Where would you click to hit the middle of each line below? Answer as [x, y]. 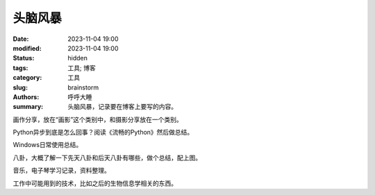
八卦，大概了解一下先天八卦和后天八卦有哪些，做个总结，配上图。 [107, 158]
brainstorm [83, 87]
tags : [20, 68]
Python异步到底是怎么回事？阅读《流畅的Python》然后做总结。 [103, 133]
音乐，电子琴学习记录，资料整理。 [61, 171]
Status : [24, 58]
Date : [21, 39]
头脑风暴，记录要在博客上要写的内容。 [122, 107]
